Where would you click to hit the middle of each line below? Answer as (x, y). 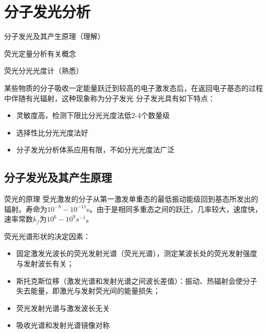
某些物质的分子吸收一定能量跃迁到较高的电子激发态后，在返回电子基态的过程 (133, 87)
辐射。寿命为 (26, 209)
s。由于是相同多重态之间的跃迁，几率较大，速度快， (174, 209)
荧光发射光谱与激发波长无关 (63, 308)
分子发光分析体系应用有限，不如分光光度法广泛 (95, 150)
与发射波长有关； (45, 263)
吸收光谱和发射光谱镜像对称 (63, 325)
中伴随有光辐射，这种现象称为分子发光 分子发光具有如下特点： (110, 98)
